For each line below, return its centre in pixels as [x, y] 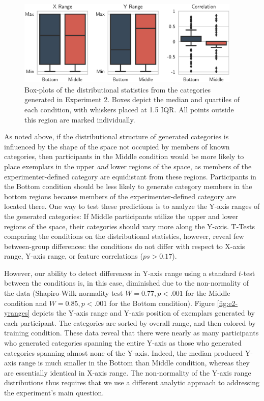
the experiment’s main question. [54, 392]
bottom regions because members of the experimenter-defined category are [120, 196]
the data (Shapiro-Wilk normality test [64, 293]
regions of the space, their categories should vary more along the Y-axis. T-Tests [130, 226]
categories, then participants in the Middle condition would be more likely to [124, 156]
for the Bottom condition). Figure [162, 303]
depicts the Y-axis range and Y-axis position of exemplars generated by [143, 313]
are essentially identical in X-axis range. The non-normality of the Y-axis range [128, 372]
